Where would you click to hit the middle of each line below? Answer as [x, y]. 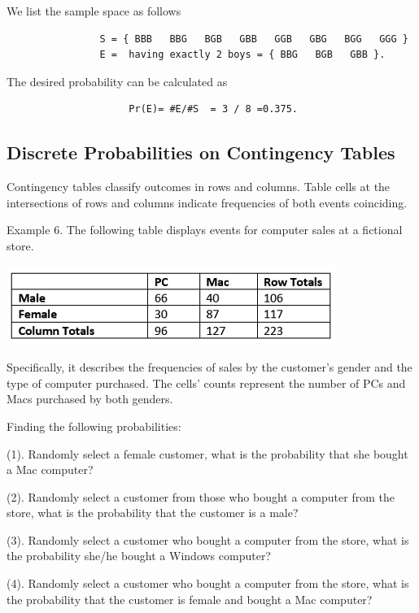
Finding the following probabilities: [94, 426]
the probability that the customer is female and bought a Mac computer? [190, 599]
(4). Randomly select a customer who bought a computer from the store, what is [208, 583]
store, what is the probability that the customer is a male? [153, 513]
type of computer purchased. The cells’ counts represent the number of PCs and [206, 383]
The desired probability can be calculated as [117, 81]
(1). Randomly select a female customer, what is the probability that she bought [207, 453]
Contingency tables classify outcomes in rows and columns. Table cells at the [199, 187]
